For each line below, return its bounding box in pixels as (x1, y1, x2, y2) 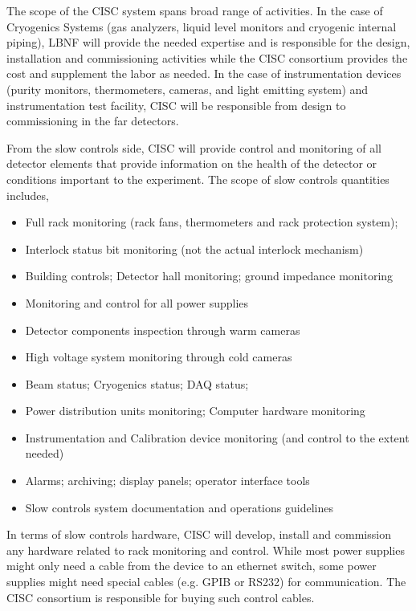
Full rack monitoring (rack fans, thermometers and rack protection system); (25, 214, 398, 230)
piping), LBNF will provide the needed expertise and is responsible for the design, (6, 34, 410, 51)
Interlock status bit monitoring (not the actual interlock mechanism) (25, 240, 364, 257)
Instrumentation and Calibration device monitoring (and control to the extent (25, 429, 410, 446)
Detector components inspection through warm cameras (25, 321, 300, 338)
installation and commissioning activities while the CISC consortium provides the (6, 49, 408, 66)
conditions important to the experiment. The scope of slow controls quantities (6, 170, 389, 187)
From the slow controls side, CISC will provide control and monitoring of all (6, 139, 381, 156)
